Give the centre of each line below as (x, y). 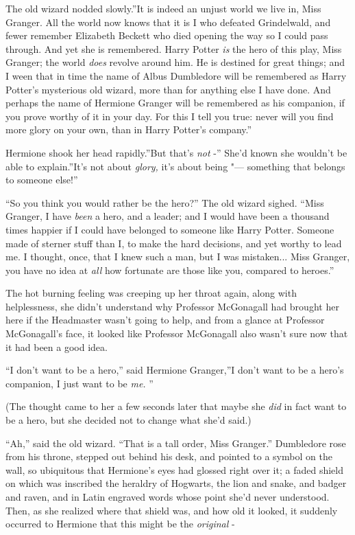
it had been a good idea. (57, 346)
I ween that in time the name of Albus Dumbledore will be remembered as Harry (176, 75)
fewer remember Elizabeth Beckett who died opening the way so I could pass (167, 35)
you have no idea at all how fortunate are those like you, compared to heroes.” (170, 270)
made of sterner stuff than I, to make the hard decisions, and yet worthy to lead (174, 243)
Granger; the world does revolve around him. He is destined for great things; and (175, 62)
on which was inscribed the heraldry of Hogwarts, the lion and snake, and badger (176, 483)
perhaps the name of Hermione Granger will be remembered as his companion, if (175, 103)
